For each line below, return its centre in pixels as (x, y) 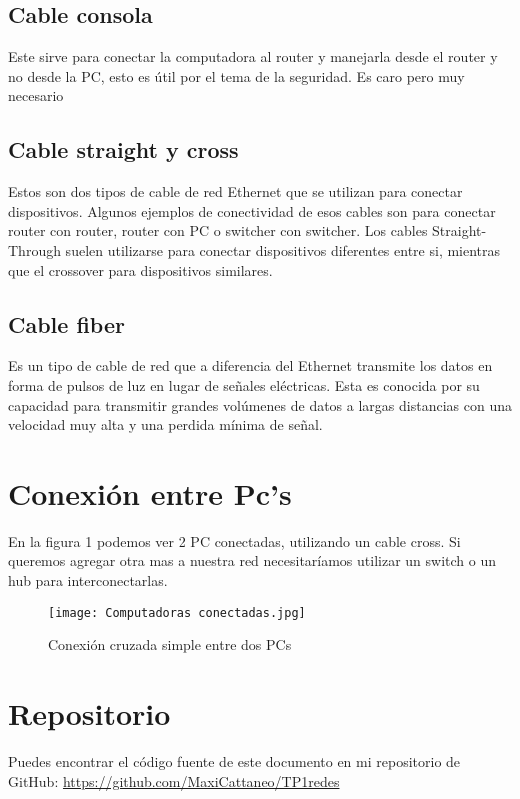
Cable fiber (66, 323)
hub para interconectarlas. (88, 580)
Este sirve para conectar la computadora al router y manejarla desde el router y (253, 56)
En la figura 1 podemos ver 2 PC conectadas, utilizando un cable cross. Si (234, 540)
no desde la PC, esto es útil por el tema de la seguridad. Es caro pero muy (236, 75)
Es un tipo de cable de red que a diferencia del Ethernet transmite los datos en (250, 365)
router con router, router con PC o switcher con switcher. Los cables (218, 230)
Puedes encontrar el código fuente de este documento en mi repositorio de (234, 761)
